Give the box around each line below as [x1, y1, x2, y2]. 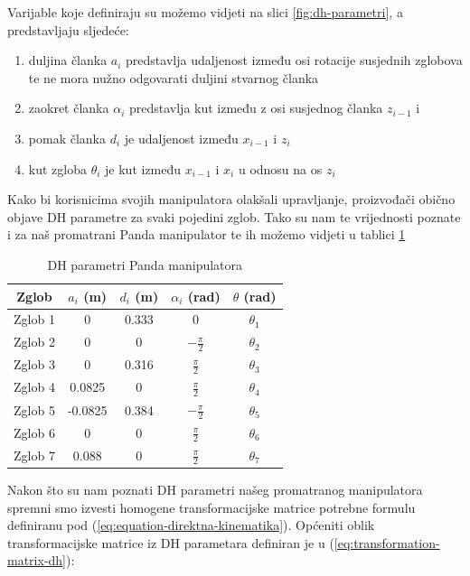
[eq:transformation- [334, 533, 440, 552]
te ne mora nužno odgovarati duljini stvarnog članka [28, 68, 319, 87]
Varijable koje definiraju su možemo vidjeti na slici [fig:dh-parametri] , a [7, 3, 403, 21]
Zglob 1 [14, 310, 55, 329]
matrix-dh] [7, 551, 67, 570]
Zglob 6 [14, 423, 55, 441]
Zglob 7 [14, 445, 55, 464]
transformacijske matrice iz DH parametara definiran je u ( [7, 533, 334, 552]
